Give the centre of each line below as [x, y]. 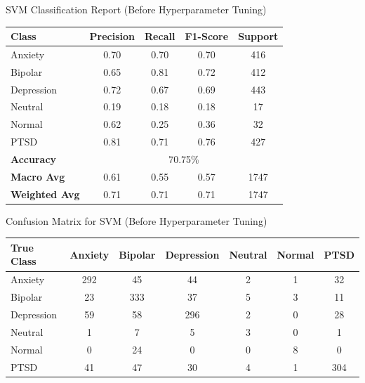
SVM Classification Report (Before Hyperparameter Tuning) [136, 9]
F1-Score [207, 36]
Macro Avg [38, 176]
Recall [160, 36]
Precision [112, 36]
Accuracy [34, 159]
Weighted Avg [45, 194]
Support [258, 36]
